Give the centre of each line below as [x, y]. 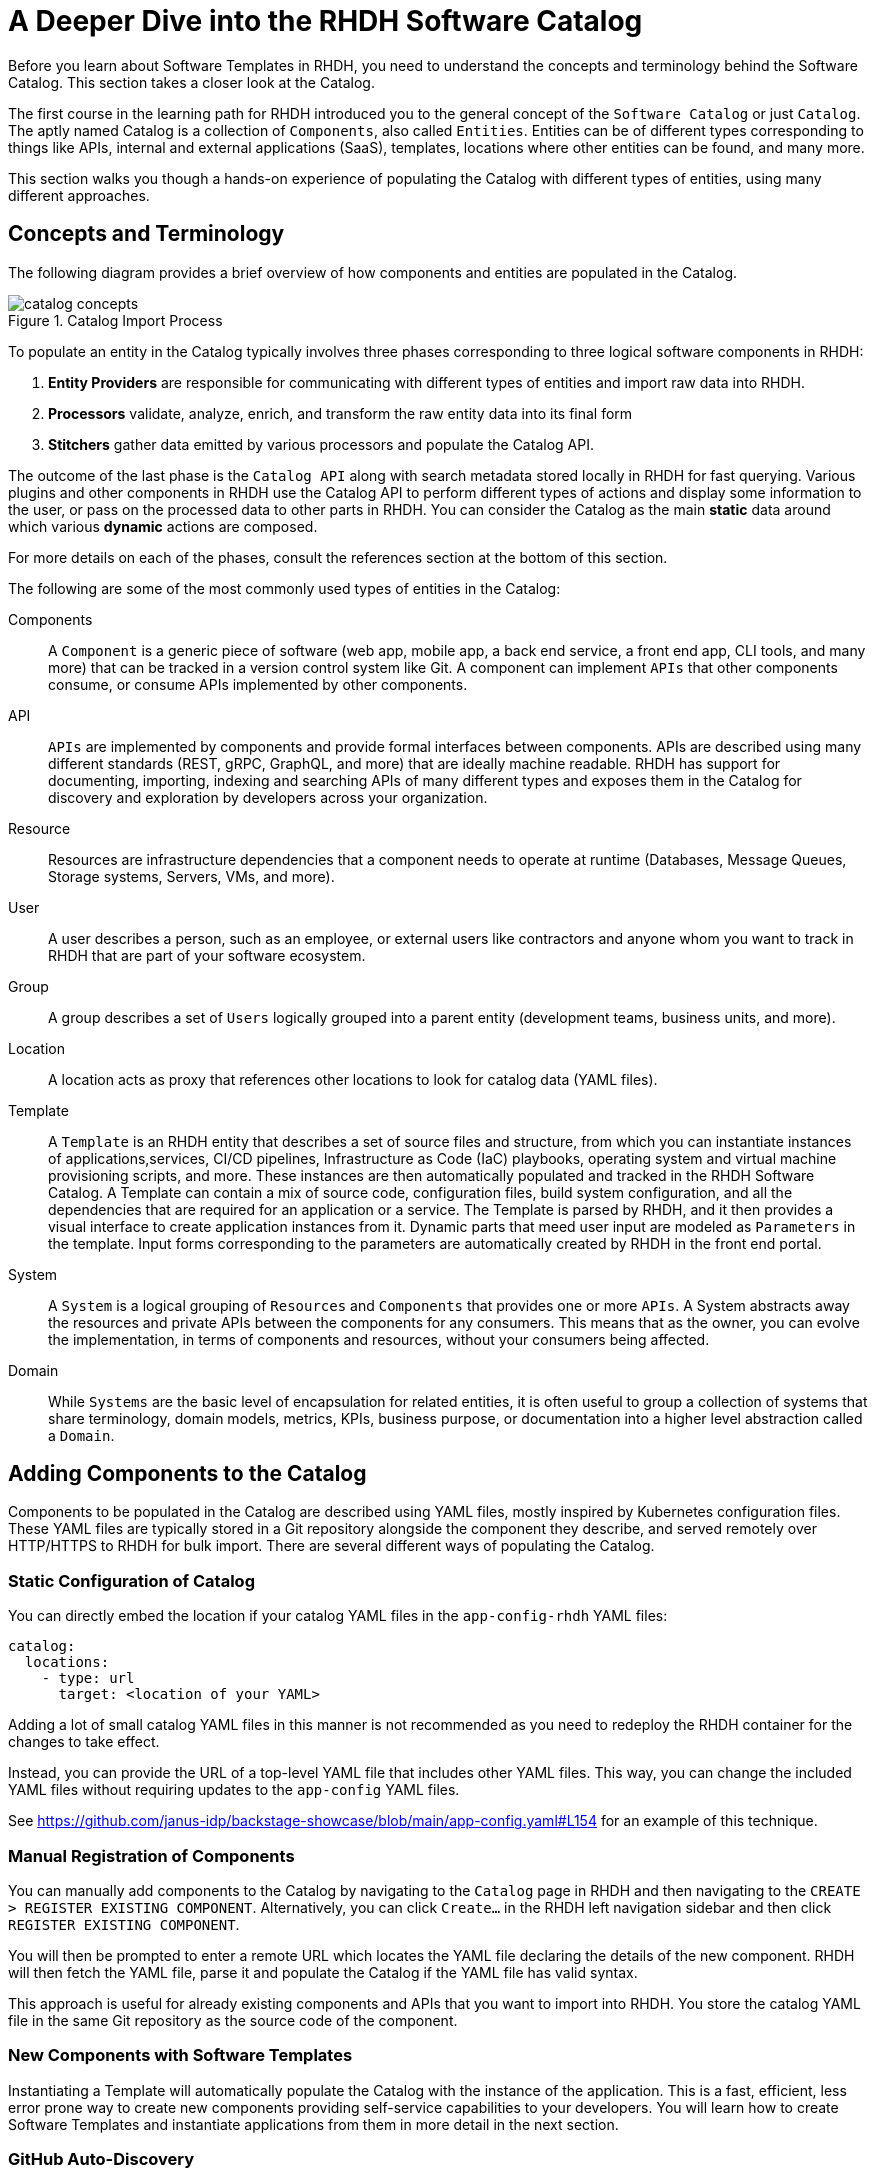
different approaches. [79, 195]
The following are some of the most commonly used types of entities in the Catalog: [284, 588]
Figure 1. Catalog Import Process [115, 320]
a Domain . [81, 1435]
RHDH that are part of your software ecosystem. [207, 955]
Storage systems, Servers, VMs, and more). [191, 876]
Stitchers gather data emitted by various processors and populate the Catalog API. [321, 444]
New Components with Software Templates [180, 2055]
